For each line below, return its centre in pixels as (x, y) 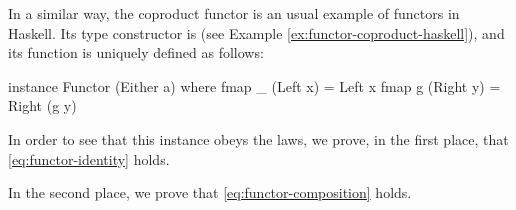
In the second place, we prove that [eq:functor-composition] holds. (210, 192)
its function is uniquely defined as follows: (136, 52)
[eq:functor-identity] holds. (89, 158)
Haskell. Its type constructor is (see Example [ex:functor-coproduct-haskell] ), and (256, 32)
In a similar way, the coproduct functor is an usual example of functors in (234, 13)
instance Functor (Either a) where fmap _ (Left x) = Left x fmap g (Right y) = (254, 85)
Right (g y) (42, 105)
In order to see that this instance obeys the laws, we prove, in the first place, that (258, 138)
